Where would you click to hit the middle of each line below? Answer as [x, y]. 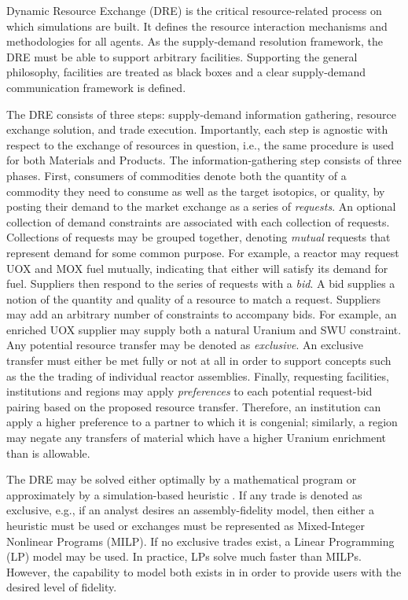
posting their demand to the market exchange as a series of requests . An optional [201, 206]
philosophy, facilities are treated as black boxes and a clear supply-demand [186, 72]
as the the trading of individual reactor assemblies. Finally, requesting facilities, [198, 375]
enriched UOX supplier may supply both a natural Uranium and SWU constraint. [204, 329]
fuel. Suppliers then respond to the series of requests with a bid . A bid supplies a [201, 283]
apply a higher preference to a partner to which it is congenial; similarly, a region [202, 422]
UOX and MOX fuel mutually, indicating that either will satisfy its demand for [197, 268]
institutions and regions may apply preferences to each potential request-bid [189, 391]
